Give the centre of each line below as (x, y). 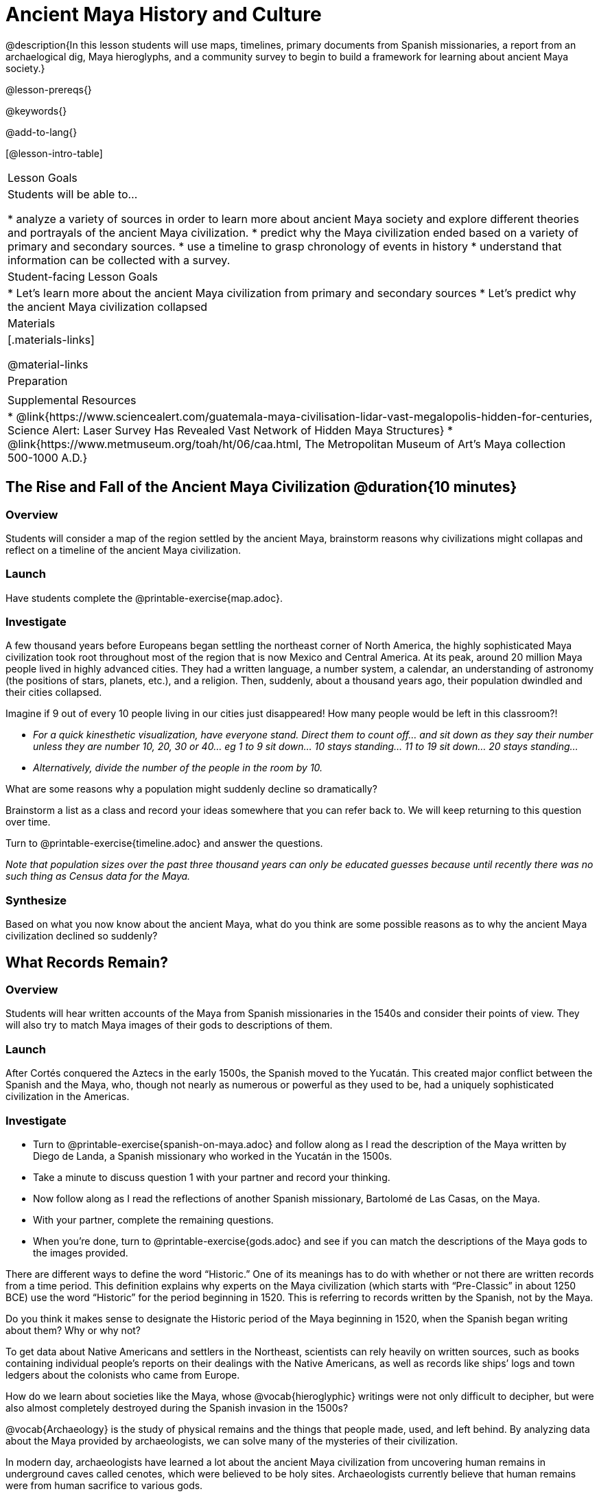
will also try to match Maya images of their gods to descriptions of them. (169, 1025)
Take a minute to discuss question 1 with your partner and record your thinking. (212, 1177)
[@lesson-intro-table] (54, 153)
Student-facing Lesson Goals (83, 276)
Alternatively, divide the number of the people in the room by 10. (178, 768)
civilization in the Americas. (68, 1097)
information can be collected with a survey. (119, 260)
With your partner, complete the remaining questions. (153, 1219)
